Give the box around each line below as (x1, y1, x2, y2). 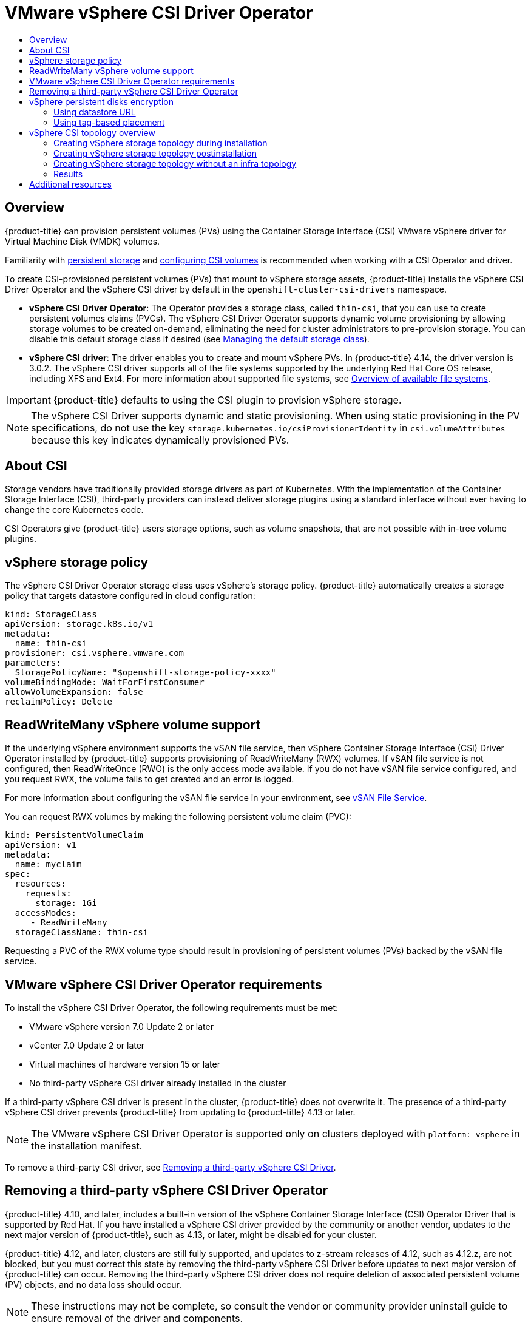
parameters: (5, 658, 61, 668)
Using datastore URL (53, 106, 136, 117)
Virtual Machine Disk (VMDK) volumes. (5, 235, 160, 246)
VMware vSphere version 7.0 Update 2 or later (29, 1021, 214, 1032)
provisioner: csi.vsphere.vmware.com (5, 648, 184, 658)
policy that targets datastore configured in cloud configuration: (5, 590, 255, 601)
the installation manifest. (31, 1139, 143, 1152)
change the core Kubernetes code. (5, 504, 144, 515)
